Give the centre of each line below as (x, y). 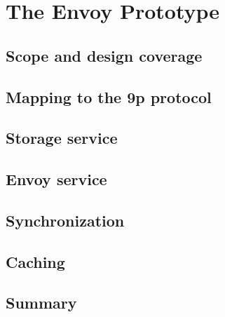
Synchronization (65, 220)
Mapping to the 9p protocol (109, 96)
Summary (41, 303)
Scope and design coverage (104, 55)
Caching (35, 261)
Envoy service (56, 179)
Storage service (62, 138)
